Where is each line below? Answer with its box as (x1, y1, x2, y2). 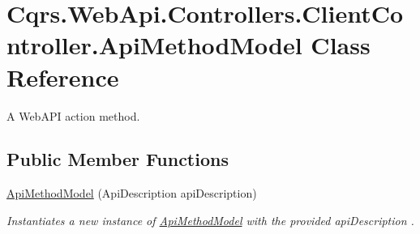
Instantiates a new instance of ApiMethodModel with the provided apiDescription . (6, 211, 414, 228)
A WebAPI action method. (6, 107, 140, 124)
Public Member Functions (6, 147, 229, 172)
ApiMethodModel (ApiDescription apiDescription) (6, 185, 257, 202)
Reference (6, 60, 119, 93)
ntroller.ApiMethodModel (6, 28, 302, 62)
